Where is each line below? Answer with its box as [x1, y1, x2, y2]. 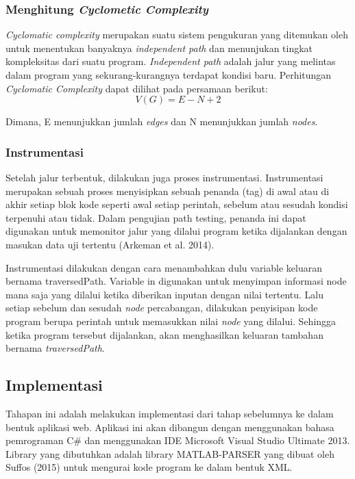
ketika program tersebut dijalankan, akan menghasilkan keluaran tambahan [5, 327, 323, 341]
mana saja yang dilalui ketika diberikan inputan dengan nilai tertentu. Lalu [5, 287, 324, 301]
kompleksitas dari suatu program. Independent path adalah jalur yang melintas [5, 54, 336, 68]
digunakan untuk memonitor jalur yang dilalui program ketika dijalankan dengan [5, 224, 347, 238]
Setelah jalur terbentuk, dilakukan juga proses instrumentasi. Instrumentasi [5, 170, 323, 184]
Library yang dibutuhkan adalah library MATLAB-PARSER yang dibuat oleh [5, 446, 334, 461]
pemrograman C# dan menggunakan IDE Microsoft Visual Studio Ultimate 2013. [5, 433, 350, 448]
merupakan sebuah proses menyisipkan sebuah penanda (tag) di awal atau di [5, 183, 330, 198]
